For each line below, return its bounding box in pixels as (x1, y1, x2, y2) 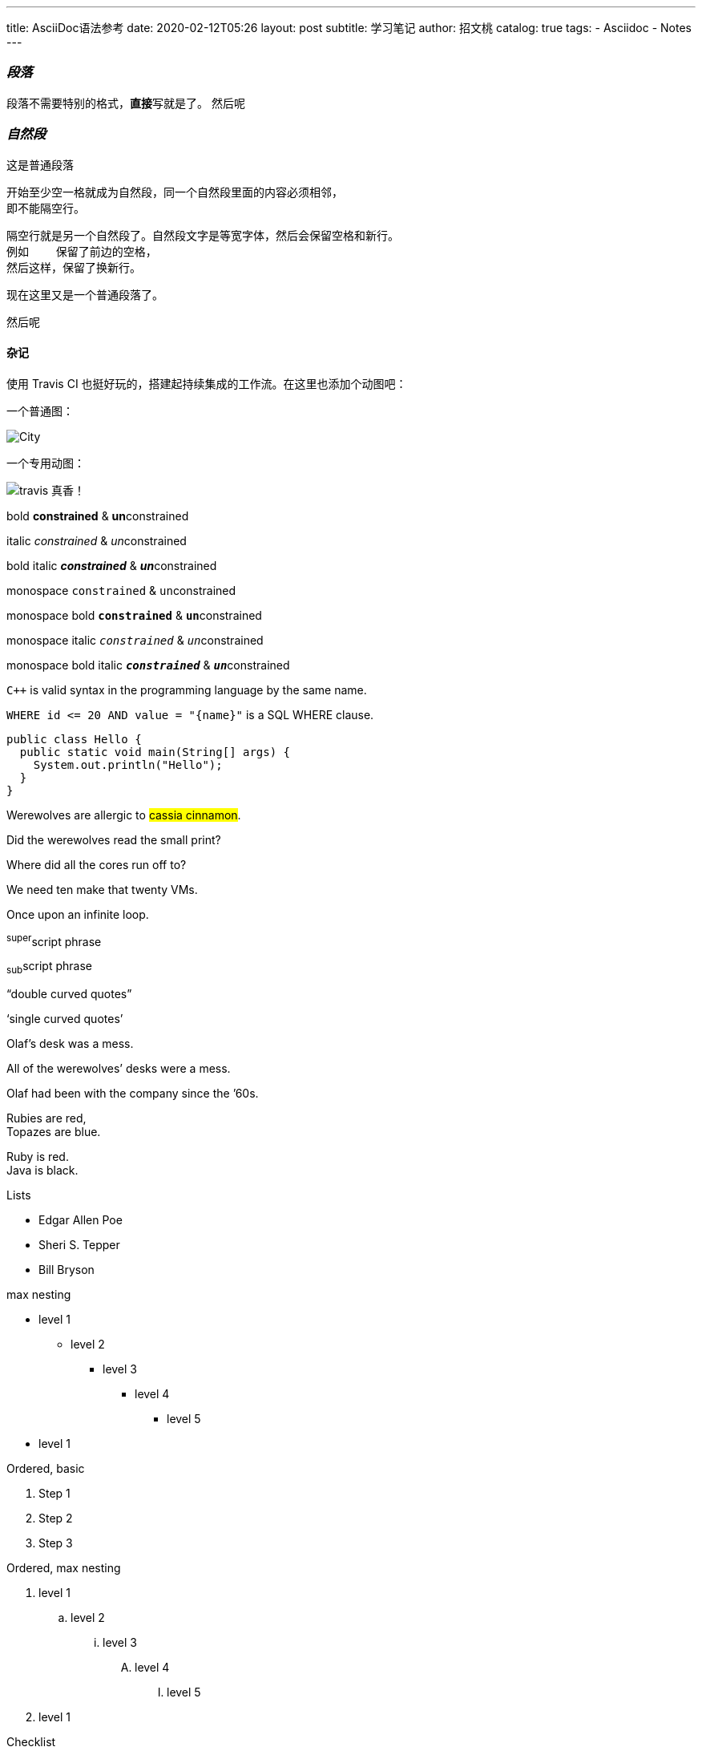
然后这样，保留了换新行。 (6, 261, 141, 274)
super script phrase (6, 932, 102, 948)
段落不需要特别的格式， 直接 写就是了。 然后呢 (6, 95, 245, 110)
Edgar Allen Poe (38, 1213, 123, 1227)
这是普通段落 (6, 157, 74, 172)
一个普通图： (6, 403, 74, 418)
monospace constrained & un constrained (6, 583, 236, 597)
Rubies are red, (6, 1111, 87, 1126)
